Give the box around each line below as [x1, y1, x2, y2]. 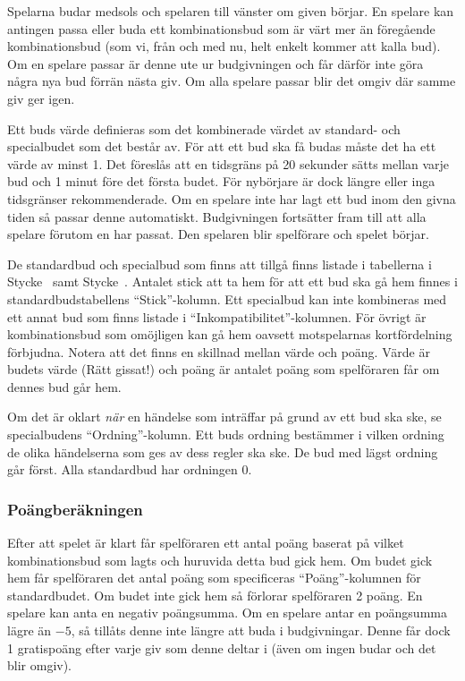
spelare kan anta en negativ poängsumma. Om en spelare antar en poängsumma [7, 603, 447, 622]
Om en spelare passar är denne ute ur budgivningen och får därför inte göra [7, 54, 424, 72]
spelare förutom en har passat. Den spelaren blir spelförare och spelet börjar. [7, 225, 429, 243]
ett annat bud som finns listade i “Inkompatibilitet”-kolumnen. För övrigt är [7, 307, 427, 326]
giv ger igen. [7, 89, 75, 107]
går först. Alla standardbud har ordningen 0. [7, 460, 252, 479]
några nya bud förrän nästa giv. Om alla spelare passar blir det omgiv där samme [7, 72, 456, 90]
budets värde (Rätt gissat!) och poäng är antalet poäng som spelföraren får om [7, 360, 440, 379]
